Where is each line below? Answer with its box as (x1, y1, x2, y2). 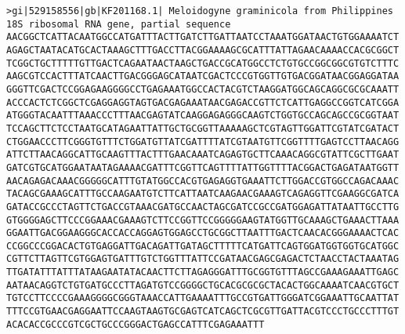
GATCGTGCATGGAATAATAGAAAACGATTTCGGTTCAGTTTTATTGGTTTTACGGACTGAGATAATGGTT (6, 162, 400, 173)
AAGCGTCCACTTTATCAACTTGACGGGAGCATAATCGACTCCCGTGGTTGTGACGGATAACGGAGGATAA (6, 71, 400, 82)
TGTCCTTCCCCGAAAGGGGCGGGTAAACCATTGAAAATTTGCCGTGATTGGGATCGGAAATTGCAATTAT (6, 292, 400, 304)
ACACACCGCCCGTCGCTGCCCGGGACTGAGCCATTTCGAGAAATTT (6, 318, 265, 330)
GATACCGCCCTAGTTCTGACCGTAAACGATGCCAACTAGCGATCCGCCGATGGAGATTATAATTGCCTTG (6, 201, 400, 212)
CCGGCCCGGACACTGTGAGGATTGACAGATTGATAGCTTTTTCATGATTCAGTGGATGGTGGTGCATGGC (6, 240, 400, 252)
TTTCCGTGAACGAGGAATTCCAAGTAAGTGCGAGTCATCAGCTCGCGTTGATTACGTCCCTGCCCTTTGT (6, 306, 400, 318)
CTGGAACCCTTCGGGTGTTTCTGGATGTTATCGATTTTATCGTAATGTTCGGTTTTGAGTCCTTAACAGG (6, 136, 400, 147)
